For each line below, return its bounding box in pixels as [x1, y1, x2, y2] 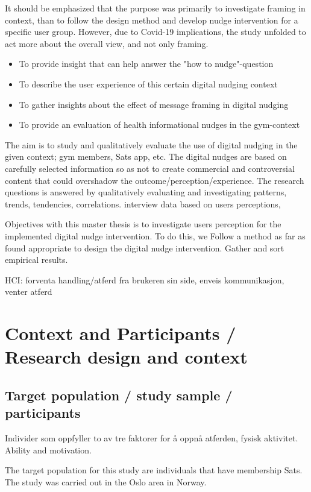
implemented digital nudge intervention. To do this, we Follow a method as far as [5, 229, 306, 242]
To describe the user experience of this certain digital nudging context [19, 77, 278, 90]
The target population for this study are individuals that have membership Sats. [5, 464, 303, 476]
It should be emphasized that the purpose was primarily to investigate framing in [5, 2, 306, 14]
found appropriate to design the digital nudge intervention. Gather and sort [5, 241, 284, 254]
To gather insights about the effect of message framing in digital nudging [19, 98, 289, 110]
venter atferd [5, 285, 52, 298]
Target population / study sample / [5, 385, 233, 404]
